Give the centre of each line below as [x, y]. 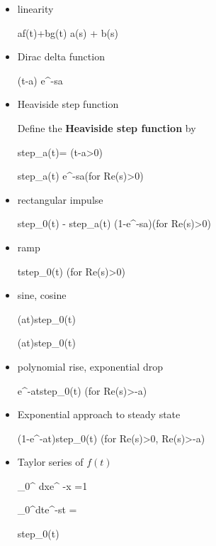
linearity [35, 9]
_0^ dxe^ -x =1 [52, 485]
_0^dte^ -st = [47, 509]
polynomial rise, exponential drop [90, 366]
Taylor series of [50, 462]
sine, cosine [42, 295]
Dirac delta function [61, 56]
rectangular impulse [60, 199]
